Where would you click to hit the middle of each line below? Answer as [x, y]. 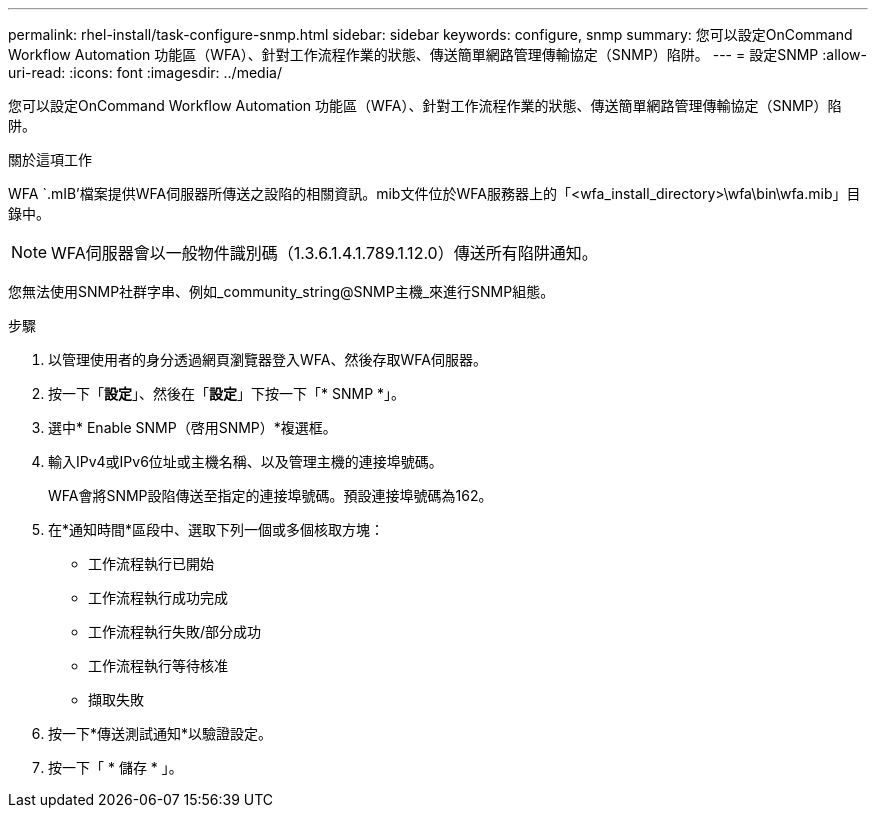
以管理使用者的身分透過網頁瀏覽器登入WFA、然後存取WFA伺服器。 [267, 359]
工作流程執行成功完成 [158, 597]
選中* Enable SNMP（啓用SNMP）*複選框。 [192, 427]
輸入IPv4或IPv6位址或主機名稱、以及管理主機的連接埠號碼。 [245, 461]
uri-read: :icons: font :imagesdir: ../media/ [145, 72]
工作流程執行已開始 [151, 563]
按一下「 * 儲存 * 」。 [115, 767]
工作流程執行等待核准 [158, 665]
